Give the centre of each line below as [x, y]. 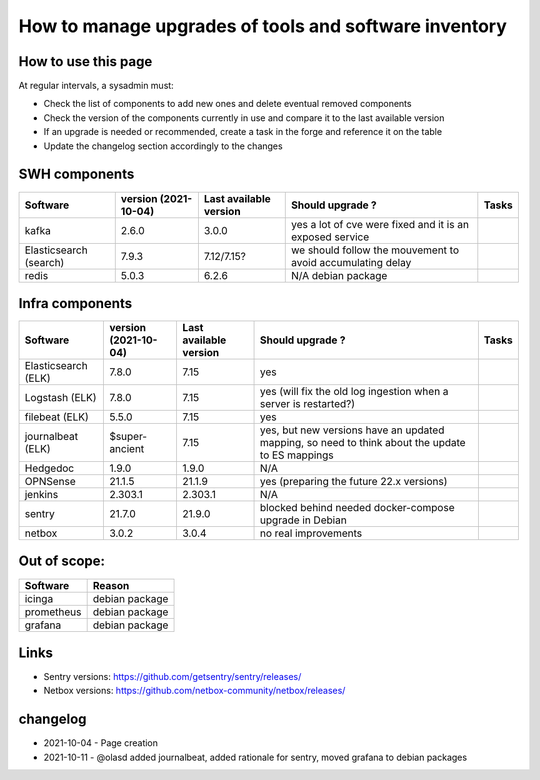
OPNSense [50, 482]
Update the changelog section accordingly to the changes [163, 146]
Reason [111, 585]
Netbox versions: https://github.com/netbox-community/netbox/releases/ [194, 691]
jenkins [41, 495]
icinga [39, 598]
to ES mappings [297, 455]
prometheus [53, 612]
